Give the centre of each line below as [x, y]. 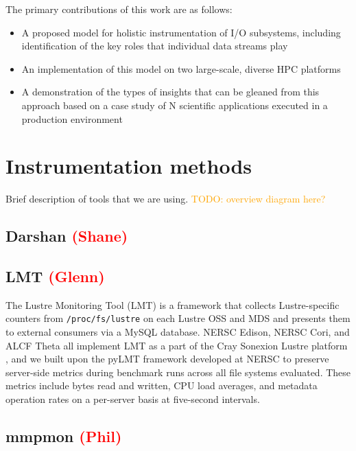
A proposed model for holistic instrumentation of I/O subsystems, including [181, 32]
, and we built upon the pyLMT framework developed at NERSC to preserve [167, 359]
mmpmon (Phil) [64, 436]
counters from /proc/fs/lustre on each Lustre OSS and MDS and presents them [178, 318]
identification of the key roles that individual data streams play [155, 46]
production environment [72, 118]
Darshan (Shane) [67, 236]
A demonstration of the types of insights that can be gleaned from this [170, 92]
